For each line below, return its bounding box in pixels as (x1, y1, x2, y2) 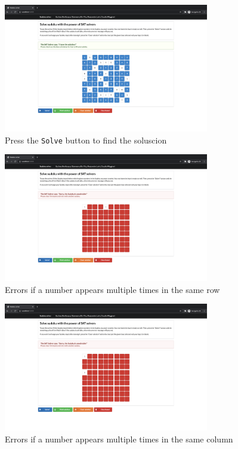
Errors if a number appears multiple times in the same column (5, 432, 233, 445)
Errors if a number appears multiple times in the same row (5, 283, 220, 295)
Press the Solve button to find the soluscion (5, 133, 167, 146)
